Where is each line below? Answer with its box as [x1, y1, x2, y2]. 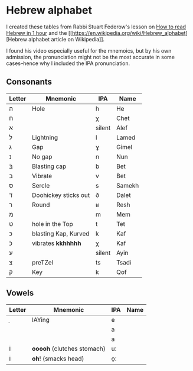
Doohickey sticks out [32, 191, 90, 199]
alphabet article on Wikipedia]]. [28, 36, 105, 43]
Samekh [116, 181, 139, 189]
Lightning [32, 133, 58, 141]
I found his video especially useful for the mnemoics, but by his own [6, 47, 172, 54]
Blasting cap [32, 162, 67, 170]
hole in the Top [32, 220, 73, 228]
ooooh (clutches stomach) [32, 344, 106, 353]
